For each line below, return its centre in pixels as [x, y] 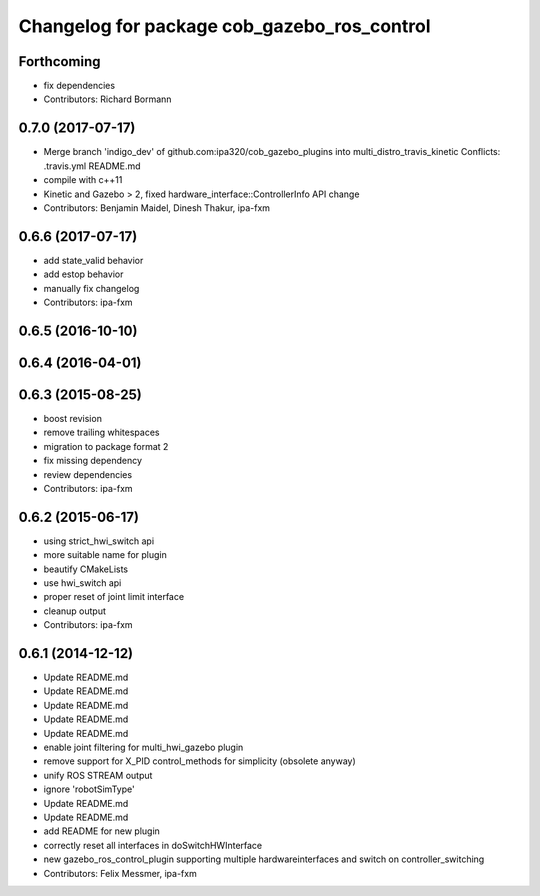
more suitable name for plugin [105, 555]
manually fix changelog [91, 288]
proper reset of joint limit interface [114, 597]
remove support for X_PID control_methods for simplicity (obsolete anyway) [200, 761]
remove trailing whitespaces [101, 432]
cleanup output [75, 611]
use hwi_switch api [82, 582]
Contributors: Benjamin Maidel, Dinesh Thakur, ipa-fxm [156, 207]
